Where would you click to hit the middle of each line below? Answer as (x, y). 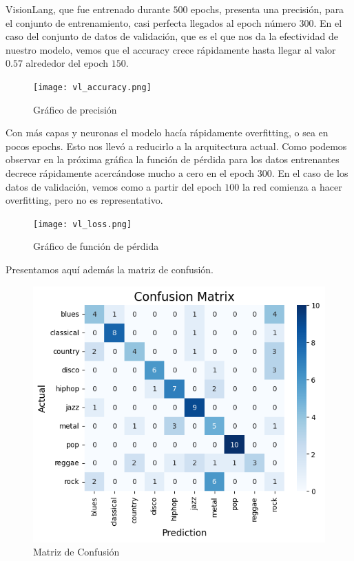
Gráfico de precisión (75, 109)
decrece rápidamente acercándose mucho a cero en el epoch (130, 173)
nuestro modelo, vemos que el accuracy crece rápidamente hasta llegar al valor (171, 49)
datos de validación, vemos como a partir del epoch (114, 186)
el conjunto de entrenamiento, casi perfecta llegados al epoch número (151, 22)
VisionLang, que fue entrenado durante (88, 9)
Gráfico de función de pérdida (96, 246)
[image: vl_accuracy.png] (92, 87)
